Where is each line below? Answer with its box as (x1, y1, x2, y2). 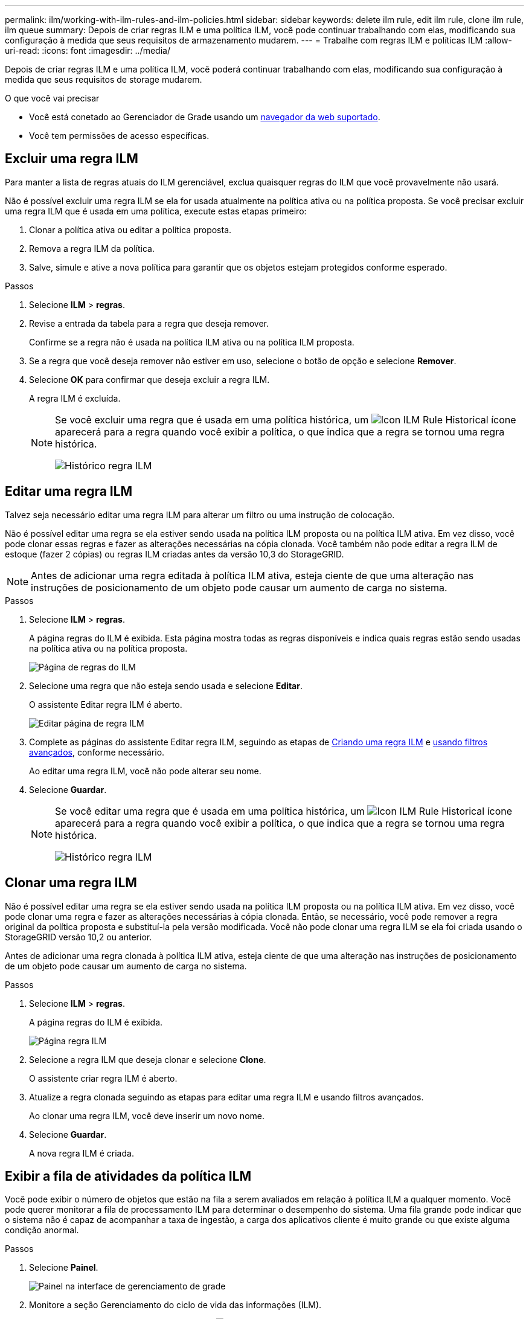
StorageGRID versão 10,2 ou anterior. (5, 931, 152, 942)
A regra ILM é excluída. (29, 393, 121, 403)
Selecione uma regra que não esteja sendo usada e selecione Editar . (29, 680, 303, 691)
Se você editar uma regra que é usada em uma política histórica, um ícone (55, 804, 513, 817)
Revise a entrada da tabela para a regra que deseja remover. (29, 318, 269, 329)
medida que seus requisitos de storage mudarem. (5, 74, 202, 85)
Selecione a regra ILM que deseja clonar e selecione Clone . (29, 1054, 266, 1065)
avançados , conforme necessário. (29, 746, 165, 757)
